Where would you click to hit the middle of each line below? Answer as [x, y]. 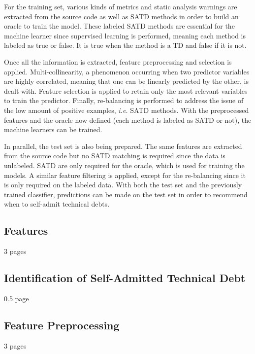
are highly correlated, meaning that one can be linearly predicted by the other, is [126, 81]
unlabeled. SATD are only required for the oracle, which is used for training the [124, 165]
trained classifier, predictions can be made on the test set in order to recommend [126, 194]
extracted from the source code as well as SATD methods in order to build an [121, 16]
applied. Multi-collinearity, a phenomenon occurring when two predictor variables [127, 71]
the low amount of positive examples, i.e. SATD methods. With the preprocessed [127, 110]
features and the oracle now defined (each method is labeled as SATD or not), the [128, 120]
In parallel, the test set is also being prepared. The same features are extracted [123, 146]
